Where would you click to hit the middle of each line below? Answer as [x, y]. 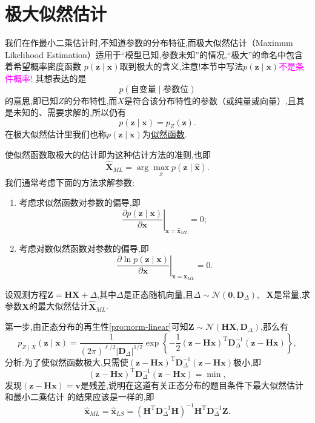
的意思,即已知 [31, 100]
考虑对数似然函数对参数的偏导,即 [84, 248]
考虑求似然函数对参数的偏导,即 [80, 202]
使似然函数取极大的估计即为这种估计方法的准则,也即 [108, 155]
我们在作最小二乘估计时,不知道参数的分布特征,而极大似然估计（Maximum [149, 43]
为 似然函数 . [164, 134]
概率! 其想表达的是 [50, 78]
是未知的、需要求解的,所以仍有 [65, 112]
